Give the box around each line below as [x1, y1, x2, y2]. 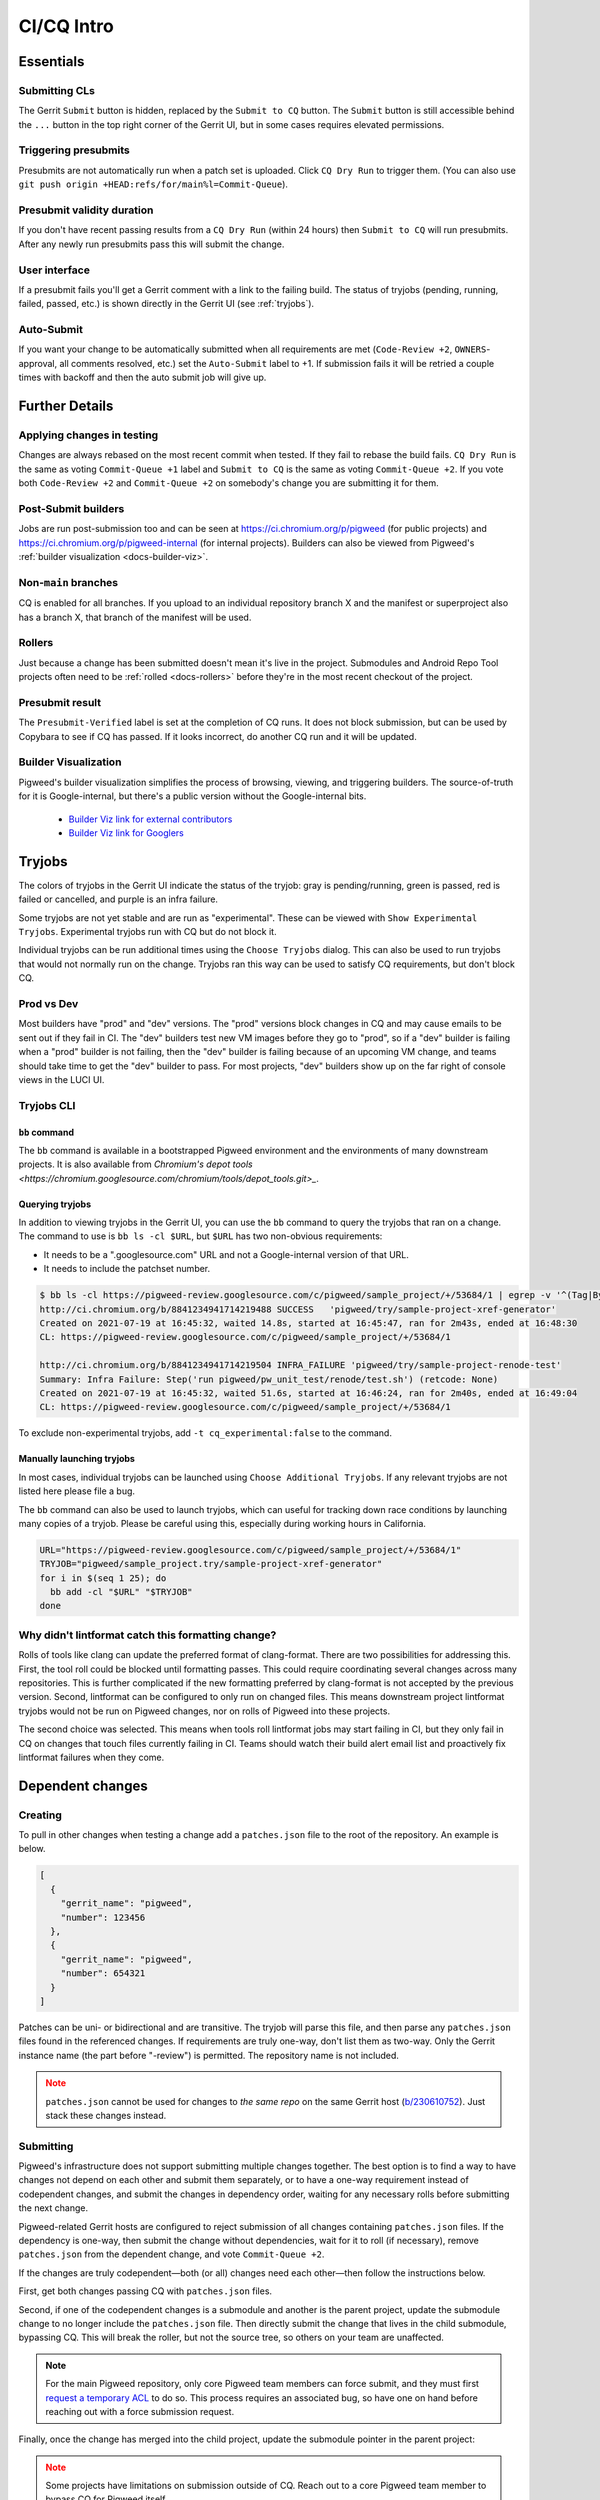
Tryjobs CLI [18, 1098, 76, 1112]
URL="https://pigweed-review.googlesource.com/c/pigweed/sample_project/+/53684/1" [39, 1544, 462, 1555]
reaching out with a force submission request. [45, 2405, 235, 2417]
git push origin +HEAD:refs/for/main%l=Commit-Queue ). [18, 178, 289, 190]
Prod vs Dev [18, 997, 79, 1010]
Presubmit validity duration [18, 203, 154, 217]
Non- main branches [18, 575, 119, 589]
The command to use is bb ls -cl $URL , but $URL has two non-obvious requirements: [18, 1230, 383, 1242]
